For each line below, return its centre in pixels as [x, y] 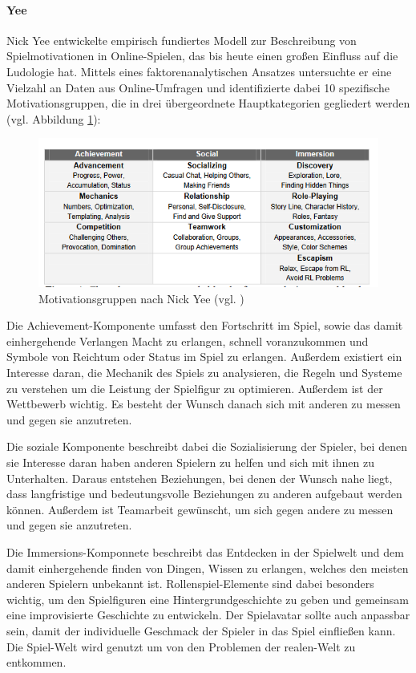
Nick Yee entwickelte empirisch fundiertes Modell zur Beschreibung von [182, 40]
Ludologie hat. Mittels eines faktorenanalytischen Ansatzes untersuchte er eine [199, 71]
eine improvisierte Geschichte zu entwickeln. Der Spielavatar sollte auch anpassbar [208, 615]
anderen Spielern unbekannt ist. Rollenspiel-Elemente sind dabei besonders [190, 584]
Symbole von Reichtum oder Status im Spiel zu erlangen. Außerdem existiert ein [204, 357]
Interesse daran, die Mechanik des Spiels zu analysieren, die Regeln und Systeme [204, 373]
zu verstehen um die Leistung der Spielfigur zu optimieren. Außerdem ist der [195, 388]
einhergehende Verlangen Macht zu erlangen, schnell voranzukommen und [188, 341]
